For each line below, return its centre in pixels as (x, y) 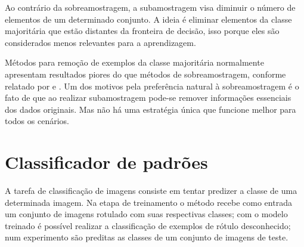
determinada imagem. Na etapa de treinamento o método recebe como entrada (148, 202)
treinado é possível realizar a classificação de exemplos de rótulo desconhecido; (148, 225)
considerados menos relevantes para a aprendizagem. (100, 42)
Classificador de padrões (106, 162)
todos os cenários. (37, 121)
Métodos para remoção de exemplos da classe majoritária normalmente (134, 62)
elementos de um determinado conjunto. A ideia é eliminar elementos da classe (148, 19)
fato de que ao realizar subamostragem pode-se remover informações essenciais (148, 98)
